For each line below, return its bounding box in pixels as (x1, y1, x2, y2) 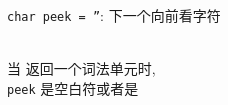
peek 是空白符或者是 (7, 77, 139, 98)
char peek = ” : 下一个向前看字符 (7, 5, 221, 25)
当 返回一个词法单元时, (7, 58, 156, 79)
